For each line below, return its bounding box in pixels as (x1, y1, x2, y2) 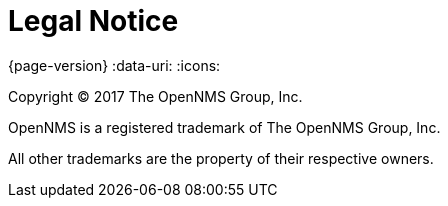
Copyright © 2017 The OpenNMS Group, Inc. (8, 87, 303, 105)
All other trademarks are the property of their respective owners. (8, 149, 434, 167)
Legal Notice (8, 4, 179, 38)
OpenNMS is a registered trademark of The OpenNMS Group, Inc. (8, 118, 441, 136)
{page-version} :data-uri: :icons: (8, 56, 221, 74)
